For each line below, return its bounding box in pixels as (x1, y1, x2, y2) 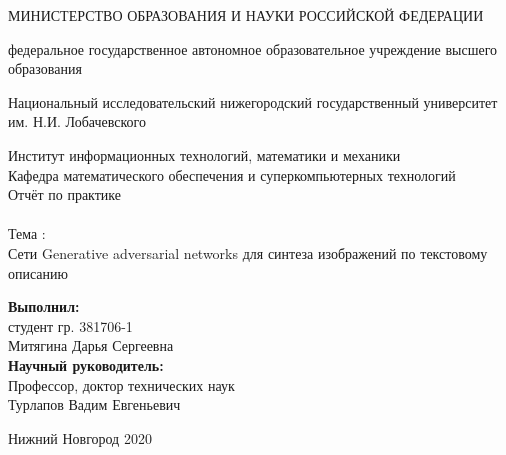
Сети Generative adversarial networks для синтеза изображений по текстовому (8, 242, 488, 263)
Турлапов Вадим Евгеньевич (8, 394, 181, 415)
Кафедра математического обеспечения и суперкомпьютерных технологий (8, 164, 456, 185)
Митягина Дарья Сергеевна (8, 335, 174, 356)
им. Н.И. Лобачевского (8, 111, 146, 132)
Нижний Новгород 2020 (8, 427, 152, 448)
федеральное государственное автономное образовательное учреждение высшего (8, 38, 498, 59)
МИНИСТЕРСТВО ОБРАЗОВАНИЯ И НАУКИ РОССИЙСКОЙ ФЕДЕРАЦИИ (8, 5, 484, 25)
